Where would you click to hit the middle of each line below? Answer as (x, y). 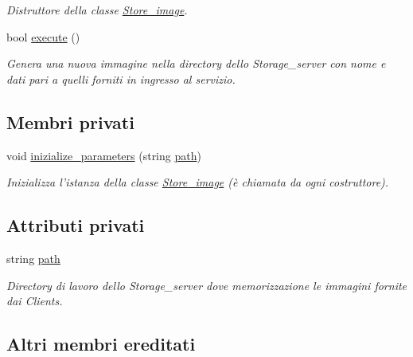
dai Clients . (35, 301)
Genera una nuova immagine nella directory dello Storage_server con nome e (196, 63)
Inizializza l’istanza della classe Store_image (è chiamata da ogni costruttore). (198, 182)
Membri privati (70, 122)
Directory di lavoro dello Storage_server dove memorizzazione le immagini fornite (207, 285)
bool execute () (43, 36)
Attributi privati (76, 225)
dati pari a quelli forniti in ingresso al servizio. (121, 78)
